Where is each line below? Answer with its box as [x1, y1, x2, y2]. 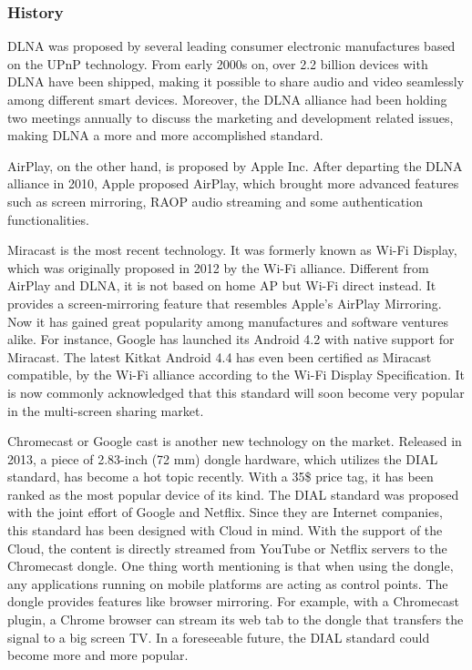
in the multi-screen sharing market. [7, 401, 204, 420]
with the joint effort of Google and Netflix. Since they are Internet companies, [7, 502, 443, 522]
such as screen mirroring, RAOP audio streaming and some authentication [7, 191, 423, 210]
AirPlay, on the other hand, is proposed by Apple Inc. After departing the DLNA [7, 156, 463, 175]
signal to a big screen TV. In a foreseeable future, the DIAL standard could [7, 627, 430, 646]
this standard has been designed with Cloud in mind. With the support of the [7, 521, 443, 540]
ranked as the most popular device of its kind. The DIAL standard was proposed [7, 484, 459, 503]
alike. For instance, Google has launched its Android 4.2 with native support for [7, 330, 455, 349]
